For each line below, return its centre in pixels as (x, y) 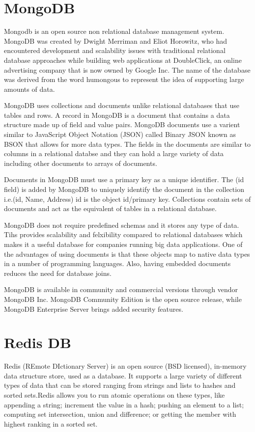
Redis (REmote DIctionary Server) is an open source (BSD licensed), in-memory (125, 366)
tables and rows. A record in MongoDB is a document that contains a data (117, 115)
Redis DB (38, 342)
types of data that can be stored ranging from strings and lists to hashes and (120, 385)
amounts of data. (29, 89)
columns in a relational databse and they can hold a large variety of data (114, 153)
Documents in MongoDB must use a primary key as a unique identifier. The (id (124, 179)
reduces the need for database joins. (58, 273)
